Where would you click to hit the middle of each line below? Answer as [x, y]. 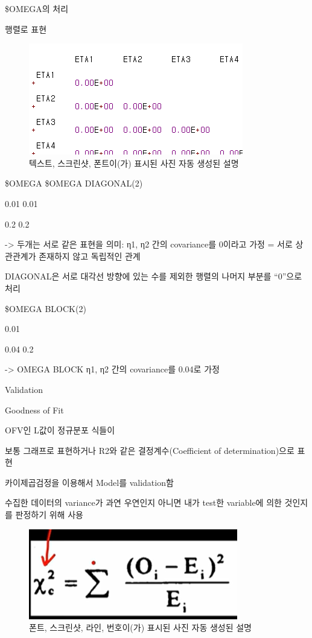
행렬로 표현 [26, 29]
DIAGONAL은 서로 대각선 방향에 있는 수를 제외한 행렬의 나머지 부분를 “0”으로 [154, 276]
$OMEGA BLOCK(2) [46, 308]
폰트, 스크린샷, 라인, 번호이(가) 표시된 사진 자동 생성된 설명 [140, 627]
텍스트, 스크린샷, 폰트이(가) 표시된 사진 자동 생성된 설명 [134, 163]
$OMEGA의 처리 [37, 8]
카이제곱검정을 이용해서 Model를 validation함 [89, 482]
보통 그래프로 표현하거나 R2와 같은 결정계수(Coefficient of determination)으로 [150, 450]
